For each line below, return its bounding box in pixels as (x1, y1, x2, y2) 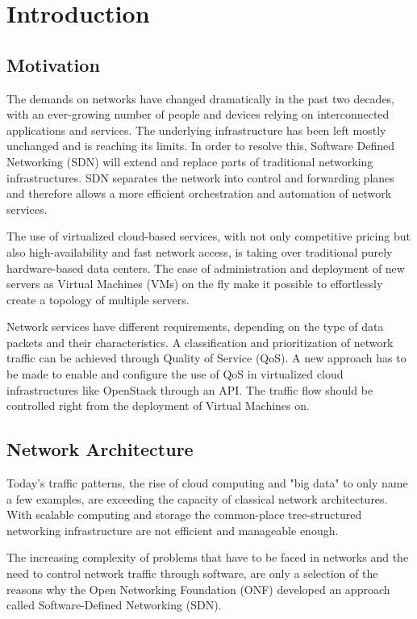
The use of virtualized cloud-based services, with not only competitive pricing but (6, 228, 411, 245)
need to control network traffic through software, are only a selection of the (6, 565, 378, 582)
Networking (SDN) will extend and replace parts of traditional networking (6, 153, 373, 169)
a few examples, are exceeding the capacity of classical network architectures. (6, 490, 388, 507)
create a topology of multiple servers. (6, 291, 190, 307)
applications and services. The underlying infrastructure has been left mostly (6, 121, 386, 138)
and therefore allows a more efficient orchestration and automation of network (6, 185, 392, 202)
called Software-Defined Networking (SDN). (6, 596, 222, 613)
